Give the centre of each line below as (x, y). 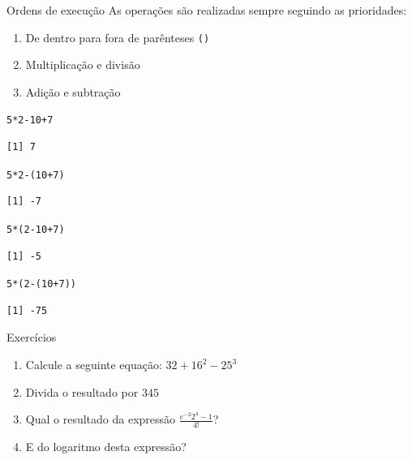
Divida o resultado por (82, 391)
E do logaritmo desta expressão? (106, 447)
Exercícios (32, 337)
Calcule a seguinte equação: (94, 365)
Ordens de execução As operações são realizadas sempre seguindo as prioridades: (207, 10)
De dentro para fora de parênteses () (118, 37)
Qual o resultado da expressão (101, 419)
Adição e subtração (73, 91)
